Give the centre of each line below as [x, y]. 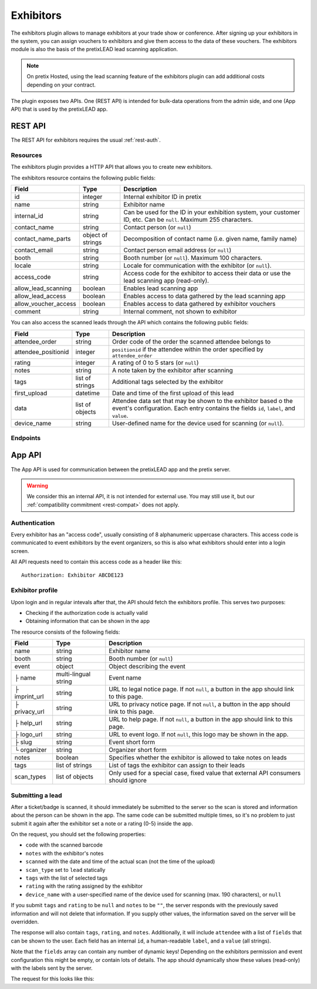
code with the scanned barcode [64, 845]
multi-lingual [73, 674]
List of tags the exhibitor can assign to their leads [177, 765]
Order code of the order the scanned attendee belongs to [191, 341]
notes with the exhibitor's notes [65, 853]
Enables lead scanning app [161, 288]
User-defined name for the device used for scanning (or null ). [198, 423]
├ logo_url [28, 734]
